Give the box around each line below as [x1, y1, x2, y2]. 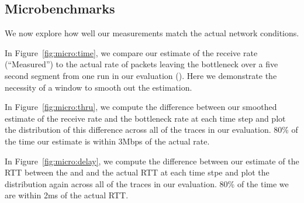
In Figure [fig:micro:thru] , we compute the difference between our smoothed [5, 101, 277, 113]
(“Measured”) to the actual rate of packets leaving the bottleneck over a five [5, 58, 278, 70]
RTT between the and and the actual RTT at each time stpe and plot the [5, 166, 270, 178]
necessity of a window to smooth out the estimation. [5, 81, 192, 93]
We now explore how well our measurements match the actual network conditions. [5, 27, 299, 39]
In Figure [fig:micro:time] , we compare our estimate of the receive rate [5, 46, 258, 59]
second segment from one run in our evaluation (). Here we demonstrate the [5, 69, 277, 81]
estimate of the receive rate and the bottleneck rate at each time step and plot [5, 112, 286, 124]
